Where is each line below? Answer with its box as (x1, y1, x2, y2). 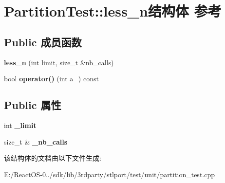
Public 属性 (4, 97, 61, 112)
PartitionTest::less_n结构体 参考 (4, 1, 222, 21)
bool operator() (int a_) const (4, 73, 99, 84)
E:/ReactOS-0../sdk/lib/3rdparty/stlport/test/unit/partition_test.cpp (4, 169, 215, 179)
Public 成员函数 (4, 34, 82, 49)
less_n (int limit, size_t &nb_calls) (4, 57, 114, 67)
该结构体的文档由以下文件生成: (4, 153, 101, 163)
